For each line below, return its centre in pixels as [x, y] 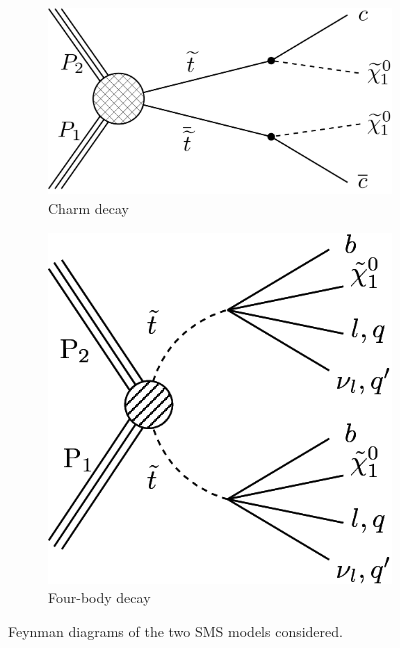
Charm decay [88, 208]
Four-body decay [99, 597]
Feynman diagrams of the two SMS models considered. [175, 630]
